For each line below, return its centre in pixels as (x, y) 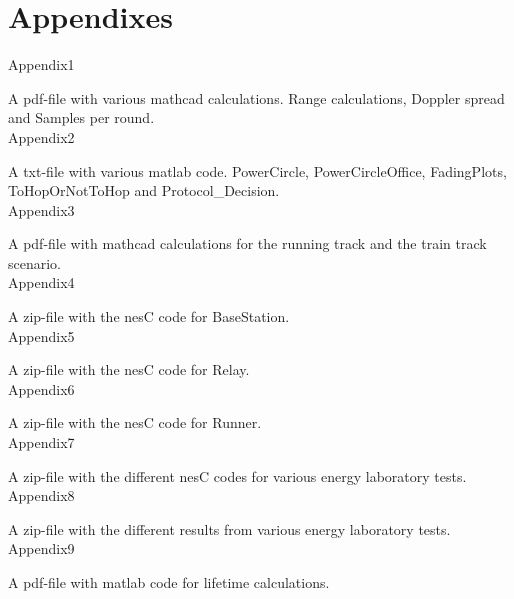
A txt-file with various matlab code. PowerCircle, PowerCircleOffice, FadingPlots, (257, 170)
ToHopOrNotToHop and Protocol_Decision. (144, 190)
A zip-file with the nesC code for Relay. (129, 369)
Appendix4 (41, 282)
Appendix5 (41, 335)
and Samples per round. (81, 117)
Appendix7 (41, 442)
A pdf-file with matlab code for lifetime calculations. (169, 582)
